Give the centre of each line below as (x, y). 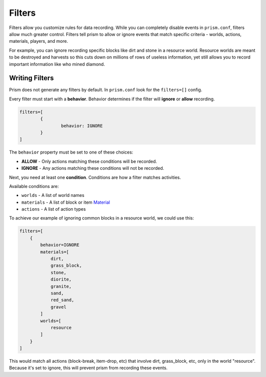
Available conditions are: (34, 186)
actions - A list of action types (54, 209)
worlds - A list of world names (53, 195)
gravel (58, 307)
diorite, (61, 280)
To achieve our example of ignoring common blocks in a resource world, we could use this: (101, 218)
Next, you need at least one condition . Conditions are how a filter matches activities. (95, 177)
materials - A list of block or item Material (66, 202)
